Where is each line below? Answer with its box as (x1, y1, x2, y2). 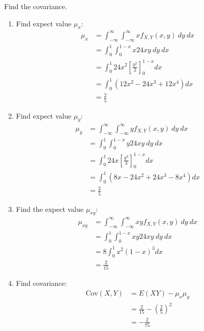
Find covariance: (16, 278, 67, 288)
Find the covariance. (4, 1, 67, 11)
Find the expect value (16, 203, 84, 214)
